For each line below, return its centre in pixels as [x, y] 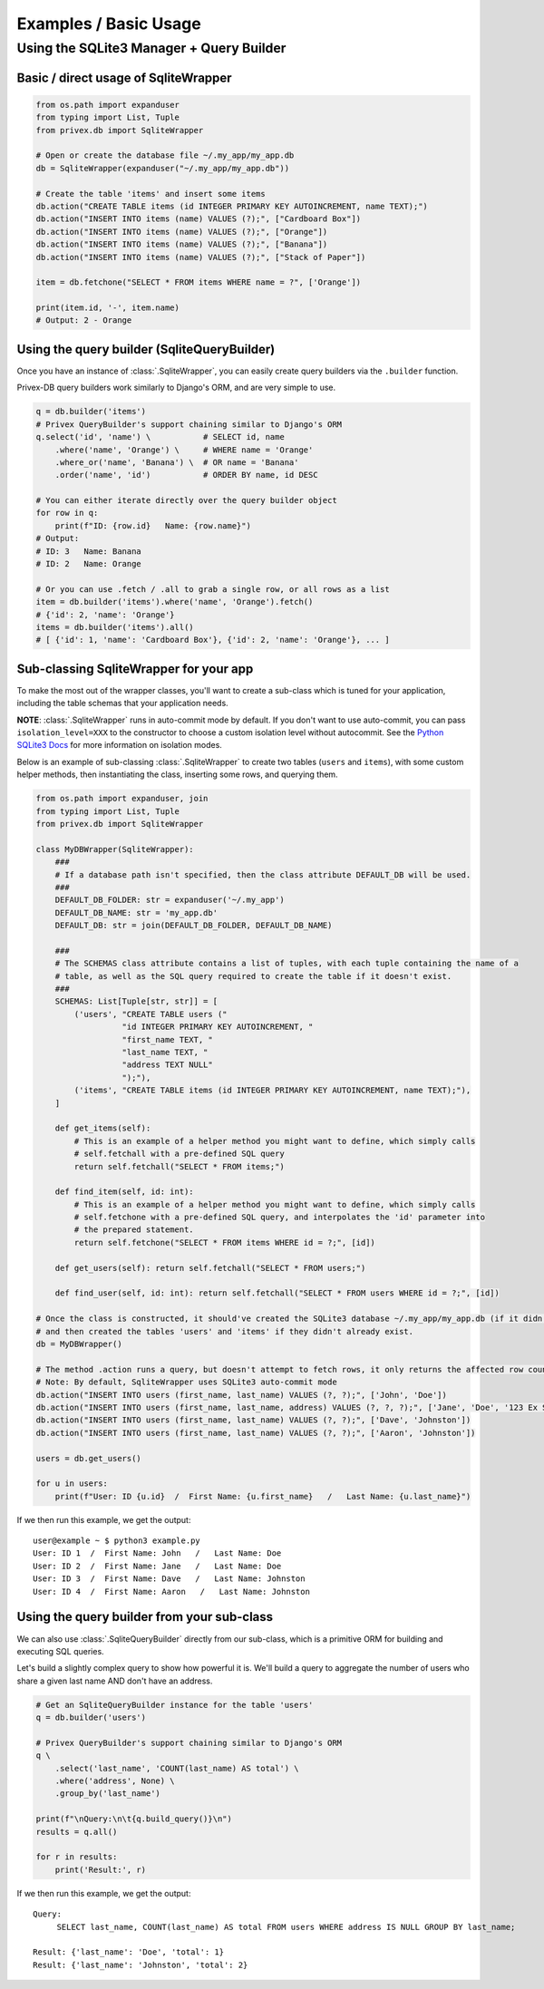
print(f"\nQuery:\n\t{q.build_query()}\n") [134, 1819]
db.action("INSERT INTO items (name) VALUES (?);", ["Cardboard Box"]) [199, 219]
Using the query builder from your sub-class [145, 1617]
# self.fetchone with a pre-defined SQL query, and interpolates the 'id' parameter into [279, 1218]
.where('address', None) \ [115, 1781]
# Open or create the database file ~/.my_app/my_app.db [165, 155]
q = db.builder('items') [91, 412]
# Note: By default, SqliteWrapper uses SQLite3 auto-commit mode [186, 1382]
